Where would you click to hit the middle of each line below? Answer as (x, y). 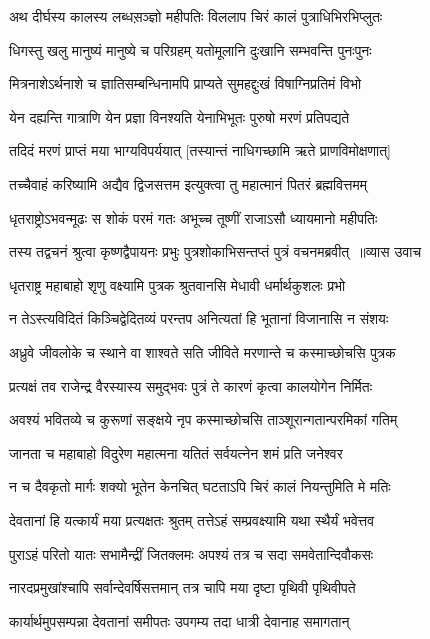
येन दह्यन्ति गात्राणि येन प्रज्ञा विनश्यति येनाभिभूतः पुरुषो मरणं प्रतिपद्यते (179, 116)
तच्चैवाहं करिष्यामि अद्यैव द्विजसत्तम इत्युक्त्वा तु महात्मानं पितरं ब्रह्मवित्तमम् (188, 183)
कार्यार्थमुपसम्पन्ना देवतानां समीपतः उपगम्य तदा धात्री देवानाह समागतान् (179, 620)
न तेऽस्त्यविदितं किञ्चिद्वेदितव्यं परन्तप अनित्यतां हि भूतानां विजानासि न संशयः (199, 318)
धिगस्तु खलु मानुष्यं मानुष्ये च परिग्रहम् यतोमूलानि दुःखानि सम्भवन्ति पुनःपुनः (190, 49)
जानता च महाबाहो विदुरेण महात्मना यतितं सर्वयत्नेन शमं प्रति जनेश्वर (176, 452)
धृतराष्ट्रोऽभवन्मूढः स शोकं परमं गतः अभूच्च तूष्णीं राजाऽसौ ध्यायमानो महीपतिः (193, 217)
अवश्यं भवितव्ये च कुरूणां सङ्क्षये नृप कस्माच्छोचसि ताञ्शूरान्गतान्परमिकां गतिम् (203, 419)
